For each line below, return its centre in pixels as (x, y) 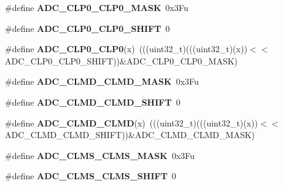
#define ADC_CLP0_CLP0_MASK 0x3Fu (97, 7)
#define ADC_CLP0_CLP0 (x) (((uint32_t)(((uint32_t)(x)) (126, 49)
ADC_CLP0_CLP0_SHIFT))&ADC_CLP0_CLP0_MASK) (122, 60)
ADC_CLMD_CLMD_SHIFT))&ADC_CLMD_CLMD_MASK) (130, 135)
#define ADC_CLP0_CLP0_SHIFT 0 (87, 28)
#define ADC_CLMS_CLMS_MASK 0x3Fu (100, 155)
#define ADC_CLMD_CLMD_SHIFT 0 (93, 102)
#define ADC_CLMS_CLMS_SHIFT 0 (91, 176)
